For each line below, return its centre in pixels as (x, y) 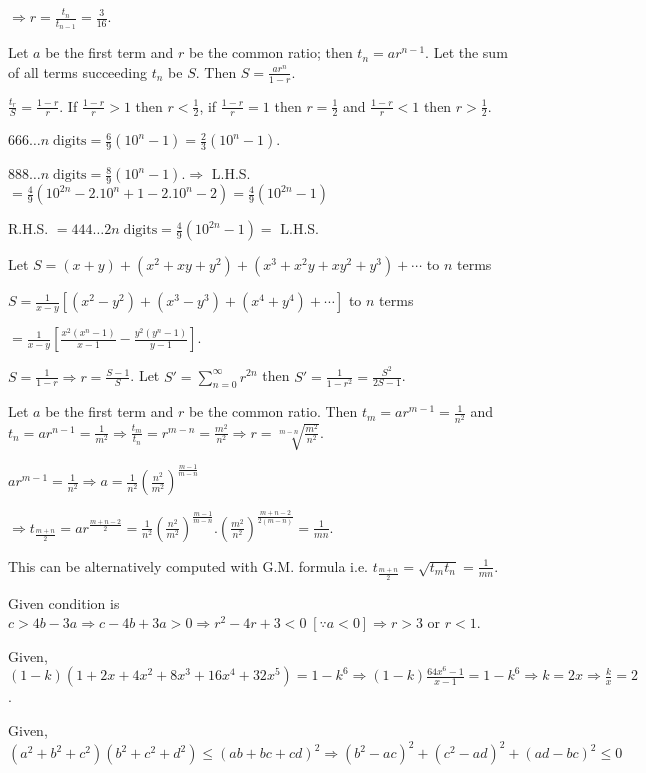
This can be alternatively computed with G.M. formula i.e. (188, 565)
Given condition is (64, 602)
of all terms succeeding (78, 71)
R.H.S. (28, 228)
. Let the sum (466, 52)
